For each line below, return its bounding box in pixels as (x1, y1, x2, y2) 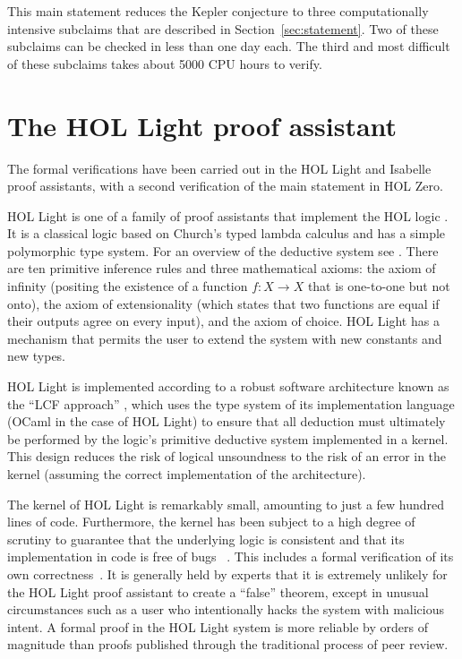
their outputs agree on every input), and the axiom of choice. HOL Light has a (7, 312, 440, 330)
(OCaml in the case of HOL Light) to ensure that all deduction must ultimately (7, 412, 446, 431)
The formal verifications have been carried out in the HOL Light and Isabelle (7, 158, 432, 177)
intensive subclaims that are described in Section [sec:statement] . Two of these (7, 19, 439, 38)
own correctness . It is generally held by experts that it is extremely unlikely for (7, 564, 448, 583)
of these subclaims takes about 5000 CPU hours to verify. (7, 54, 322, 73)
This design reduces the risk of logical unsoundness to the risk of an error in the (7, 447, 447, 466)
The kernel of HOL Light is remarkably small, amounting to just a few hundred (7, 494, 445, 513)
